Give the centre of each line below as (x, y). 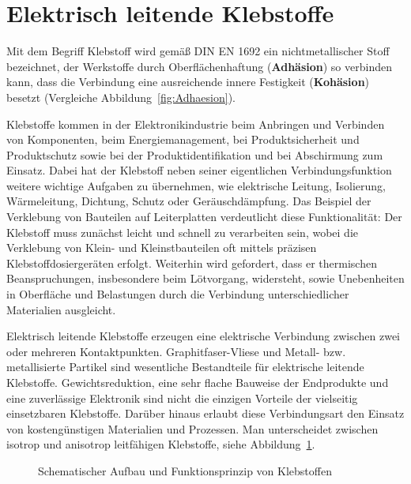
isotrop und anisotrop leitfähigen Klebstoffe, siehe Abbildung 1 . (161, 444)
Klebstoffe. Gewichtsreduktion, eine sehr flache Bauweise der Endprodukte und (198, 382)
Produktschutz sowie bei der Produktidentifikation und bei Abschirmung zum (195, 154)
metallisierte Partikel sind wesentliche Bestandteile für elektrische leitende (185, 367)
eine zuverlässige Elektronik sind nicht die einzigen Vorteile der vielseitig (182, 398)
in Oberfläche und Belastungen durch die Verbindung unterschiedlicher (178, 294)
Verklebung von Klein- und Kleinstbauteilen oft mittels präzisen (162, 248)
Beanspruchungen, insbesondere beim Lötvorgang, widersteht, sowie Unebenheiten (205, 278)
